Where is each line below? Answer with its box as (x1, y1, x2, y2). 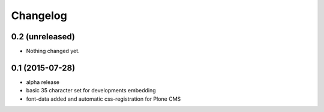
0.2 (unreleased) (11, 32, 75, 42)
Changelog (11, 9, 67, 22)
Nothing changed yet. (26, 48, 80, 55)
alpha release (26, 78, 60, 86)
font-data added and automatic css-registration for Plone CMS (26, 95, 181, 102)
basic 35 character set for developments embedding (26, 87, 156, 94)
